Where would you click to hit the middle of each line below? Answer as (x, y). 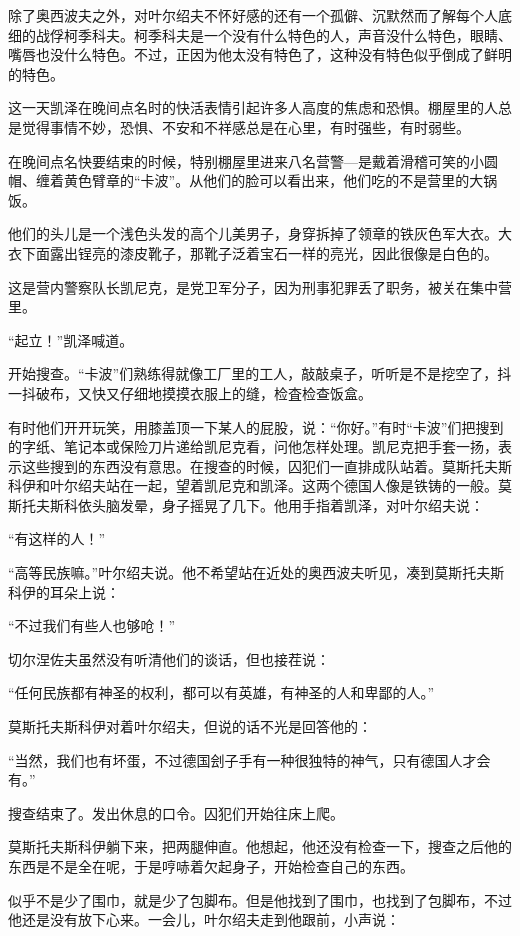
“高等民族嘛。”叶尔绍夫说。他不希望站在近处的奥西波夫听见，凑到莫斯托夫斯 (256, 572)
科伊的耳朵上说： (64, 591)
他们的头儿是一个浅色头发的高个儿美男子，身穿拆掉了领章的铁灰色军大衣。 (253, 233)
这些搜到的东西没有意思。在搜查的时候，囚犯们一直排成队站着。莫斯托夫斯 (266, 465)
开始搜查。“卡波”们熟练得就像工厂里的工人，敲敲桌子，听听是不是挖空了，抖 (260, 373)
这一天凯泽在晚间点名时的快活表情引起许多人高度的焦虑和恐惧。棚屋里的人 (253, 107)
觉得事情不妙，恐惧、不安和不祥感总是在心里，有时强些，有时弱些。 (245, 126)
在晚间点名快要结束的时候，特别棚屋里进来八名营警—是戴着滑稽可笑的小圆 (253, 160)
